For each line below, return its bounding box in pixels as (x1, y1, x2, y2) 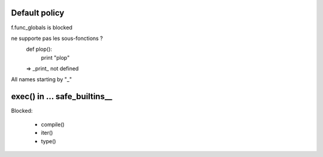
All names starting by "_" (11, 76, 72, 83)
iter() (41, 129, 53, 137)
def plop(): (26, 45, 53, 53)
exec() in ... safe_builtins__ (11, 91, 112, 101)
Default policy (11, 8, 65, 18)
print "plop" (41, 54, 70, 61)
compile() (41, 121, 65, 128)
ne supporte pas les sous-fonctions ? (11, 35, 103, 42)
